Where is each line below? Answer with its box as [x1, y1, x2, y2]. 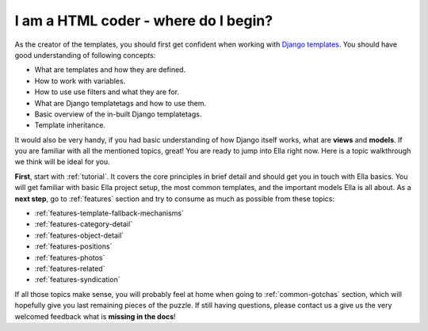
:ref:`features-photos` [34, 253, 105, 262]
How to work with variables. [34, 76, 126, 86]
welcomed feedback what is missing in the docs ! [14, 311, 176, 321]
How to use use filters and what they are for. [34, 87, 180, 97]
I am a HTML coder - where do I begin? [14, 12, 273, 29]
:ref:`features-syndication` [34, 275, 120, 284]
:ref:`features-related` [34, 264, 105, 273]
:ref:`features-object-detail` [34, 230, 124, 240]
